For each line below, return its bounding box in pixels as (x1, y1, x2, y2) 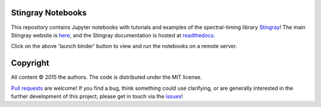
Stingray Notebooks (11, 8, 87, 18)
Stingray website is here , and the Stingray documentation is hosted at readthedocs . (11, 31, 215, 38)
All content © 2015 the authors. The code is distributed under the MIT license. (11, 74, 202, 81)
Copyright (11, 58, 50, 68)
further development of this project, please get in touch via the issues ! (11, 92, 184, 100)
